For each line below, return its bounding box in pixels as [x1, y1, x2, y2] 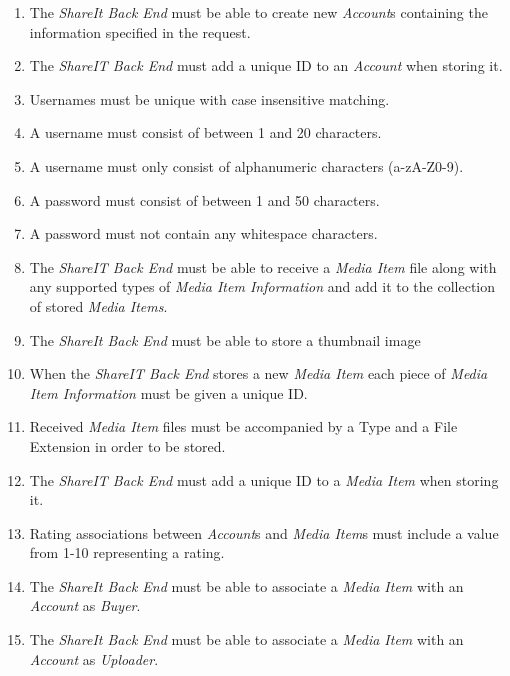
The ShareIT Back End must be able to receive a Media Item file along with [29, 256, 497, 277]
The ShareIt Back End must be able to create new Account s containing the [29, 2, 488, 22]
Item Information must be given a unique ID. [29, 382, 308, 403]
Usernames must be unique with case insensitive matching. [29, 88, 390, 109]
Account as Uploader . [29, 648, 159, 669]
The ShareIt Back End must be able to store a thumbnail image [29, 329, 421, 350]
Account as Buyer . [29, 595, 141, 616]
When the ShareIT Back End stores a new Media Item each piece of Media [29, 363, 488, 384]
